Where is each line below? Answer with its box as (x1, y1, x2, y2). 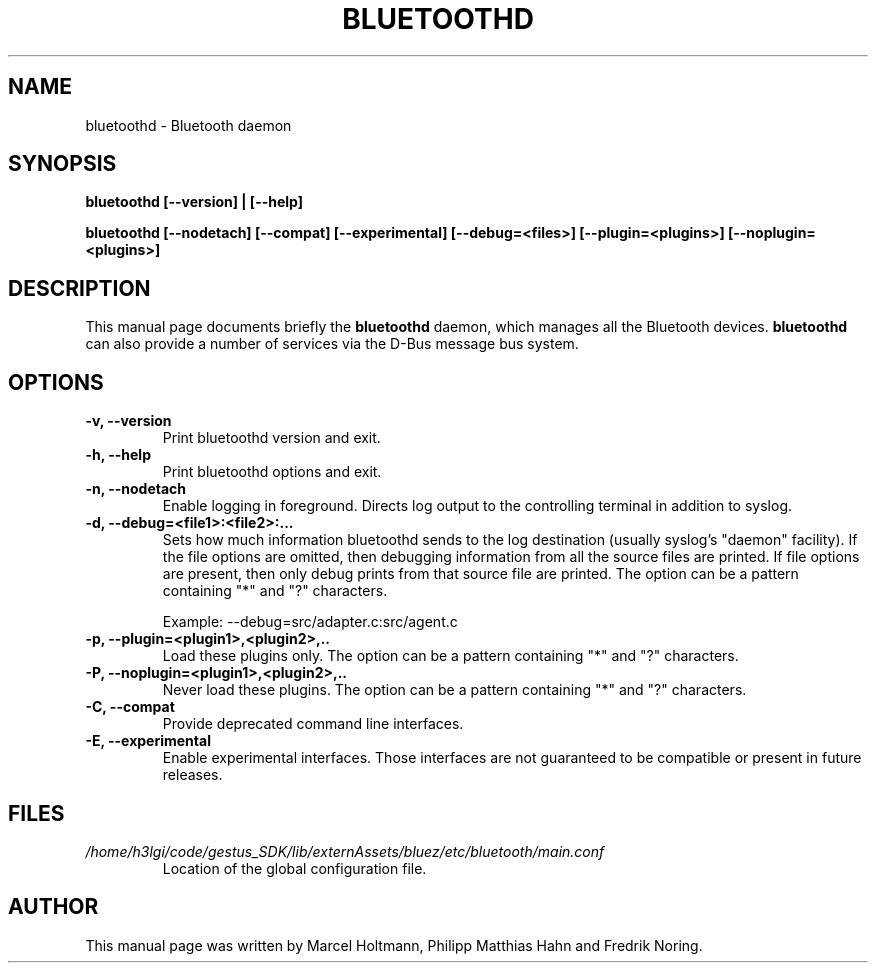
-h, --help (85, 446, 151, 464)
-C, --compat (85, 698, 175, 716)
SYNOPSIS (8, 151, 117, 177)
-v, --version (85, 412, 172, 430)
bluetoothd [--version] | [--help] (85, 193, 303, 211)
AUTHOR (8, 894, 99, 920)
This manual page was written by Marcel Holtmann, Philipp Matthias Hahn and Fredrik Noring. (85, 936, 703, 954)
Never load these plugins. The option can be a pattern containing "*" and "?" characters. (162, 681, 747, 699)
